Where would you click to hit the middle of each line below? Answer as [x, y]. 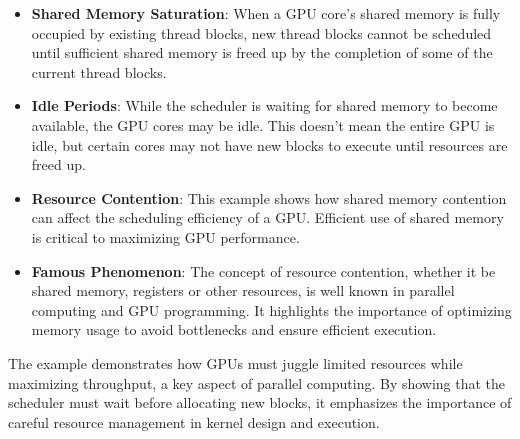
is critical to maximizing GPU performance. [165, 236]
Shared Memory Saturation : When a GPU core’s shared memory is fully [266, 13]
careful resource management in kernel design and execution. [194, 421]
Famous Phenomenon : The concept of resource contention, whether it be [263, 270]
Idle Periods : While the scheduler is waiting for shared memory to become [264, 105]
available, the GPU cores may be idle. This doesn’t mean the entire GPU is [263, 124]
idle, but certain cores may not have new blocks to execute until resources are [269, 144]
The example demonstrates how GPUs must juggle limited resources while [235, 362]
